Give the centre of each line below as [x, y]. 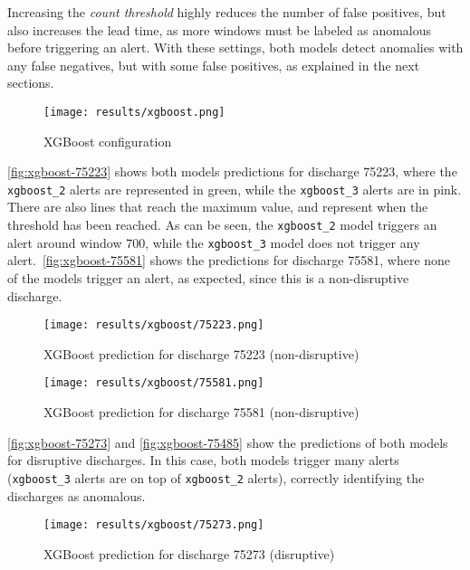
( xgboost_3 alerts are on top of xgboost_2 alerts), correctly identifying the [216, 477]
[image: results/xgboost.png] [134, 112]
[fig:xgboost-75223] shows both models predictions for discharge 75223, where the [232, 171]
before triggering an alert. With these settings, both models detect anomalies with [235, 47]
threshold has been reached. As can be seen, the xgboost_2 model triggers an [222, 225]
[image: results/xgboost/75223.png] [154, 325]
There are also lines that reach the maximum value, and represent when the [218, 207]
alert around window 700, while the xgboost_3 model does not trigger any [214, 242]
